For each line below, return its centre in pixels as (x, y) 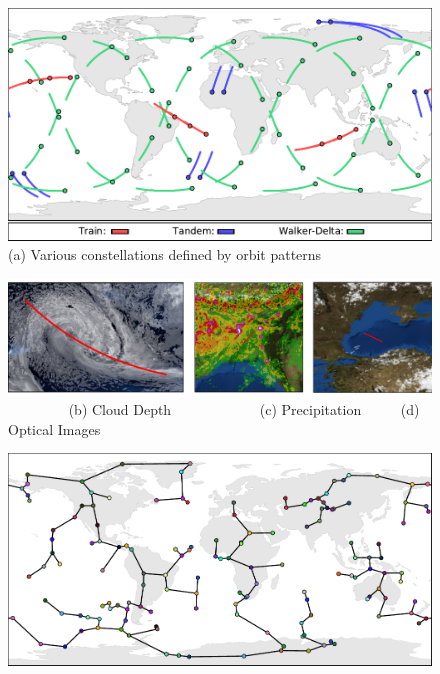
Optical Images (54, 428)
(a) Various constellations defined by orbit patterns (165, 254)
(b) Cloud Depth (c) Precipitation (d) (244, 409)
